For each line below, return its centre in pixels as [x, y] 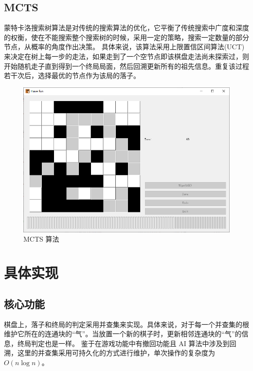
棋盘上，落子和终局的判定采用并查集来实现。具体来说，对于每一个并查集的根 [126, 324]
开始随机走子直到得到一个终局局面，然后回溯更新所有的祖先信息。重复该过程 [126, 66]
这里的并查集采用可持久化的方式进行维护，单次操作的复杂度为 [116, 353]
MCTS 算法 [41, 239]
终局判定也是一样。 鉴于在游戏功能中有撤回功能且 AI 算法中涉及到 [123, 343]
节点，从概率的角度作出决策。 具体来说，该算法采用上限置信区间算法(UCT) [124, 47]
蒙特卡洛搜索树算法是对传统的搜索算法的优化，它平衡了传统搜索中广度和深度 [126, 28]
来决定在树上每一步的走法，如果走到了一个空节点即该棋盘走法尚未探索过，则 [126, 56]
